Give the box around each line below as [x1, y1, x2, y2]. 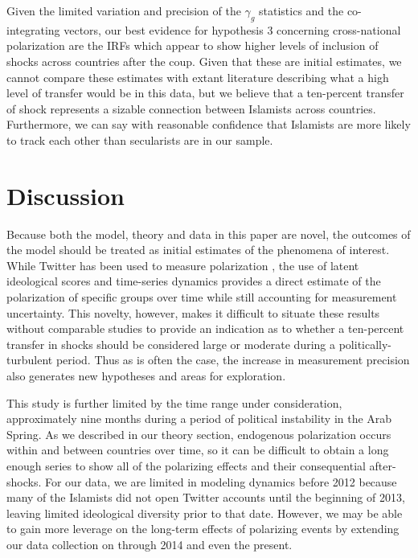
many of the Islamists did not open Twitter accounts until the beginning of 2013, [6, 489, 405, 506]
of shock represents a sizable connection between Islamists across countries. [6, 100, 376, 117]
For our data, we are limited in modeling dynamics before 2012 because [44, 473, 397, 490]
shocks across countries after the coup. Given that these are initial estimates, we [6, 52, 402, 69]
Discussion [6, 178, 125, 211]
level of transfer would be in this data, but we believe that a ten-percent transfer [6, 84, 404, 101]
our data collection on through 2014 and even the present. [6, 535, 293, 552]
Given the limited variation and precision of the [6, 2, 241, 18]
